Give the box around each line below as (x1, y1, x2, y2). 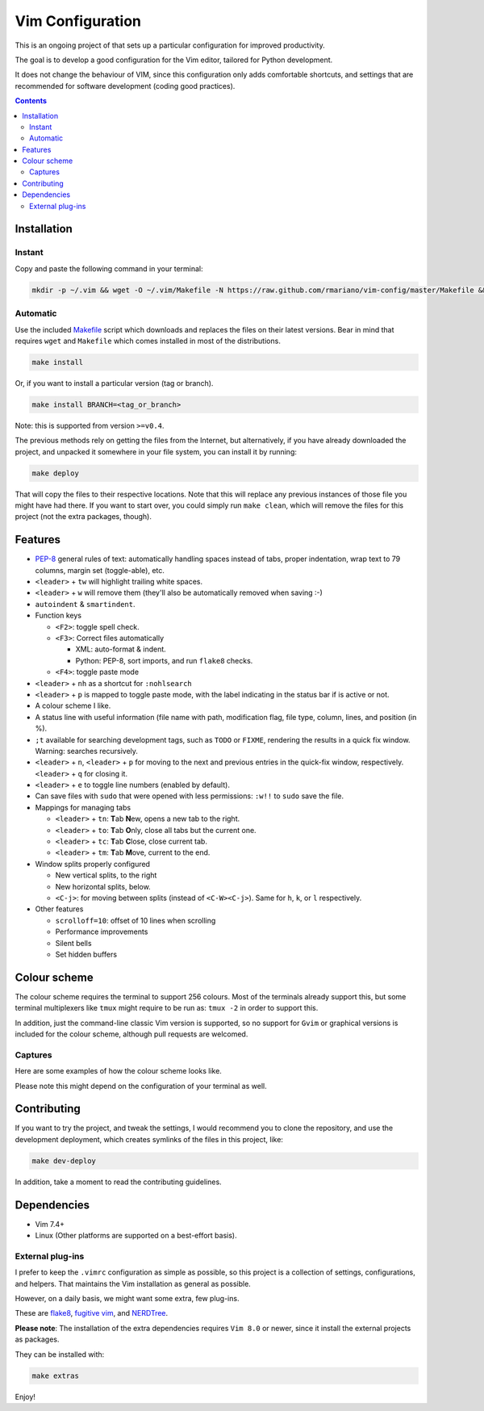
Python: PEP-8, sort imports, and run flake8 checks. (75, 655, 253, 665)
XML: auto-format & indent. (75, 644, 167, 654)
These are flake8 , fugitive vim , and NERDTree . (15, 1308, 169, 1318)
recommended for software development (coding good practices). (15, 81, 236, 90)
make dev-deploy (31, 1156, 97, 1166)
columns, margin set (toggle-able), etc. (35, 565, 165, 575)
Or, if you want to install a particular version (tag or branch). (15, 378, 214, 387)
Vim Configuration (15, 12, 141, 30)
